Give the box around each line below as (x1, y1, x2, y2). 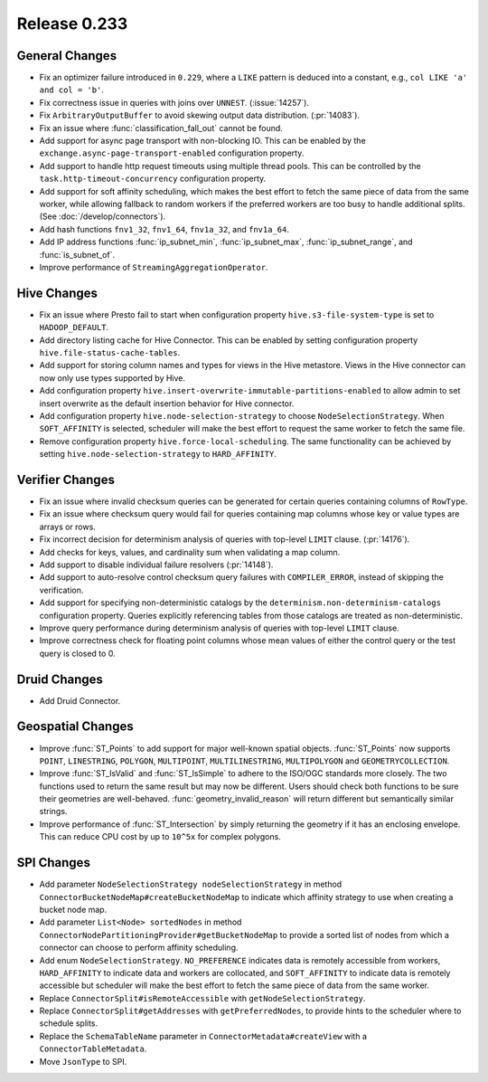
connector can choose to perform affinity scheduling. (39, 942, 239, 954)
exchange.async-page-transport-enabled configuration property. (39, 147, 305, 158)
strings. (39, 806, 68, 817)
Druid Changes (16, 671, 104, 687)
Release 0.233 (16, 14, 128, 33)
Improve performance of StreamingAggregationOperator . (39, 261, 268, 272)
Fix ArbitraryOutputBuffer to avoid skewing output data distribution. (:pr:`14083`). (39, 109, 361, 121)
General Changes (16, 48, 117, 63)
